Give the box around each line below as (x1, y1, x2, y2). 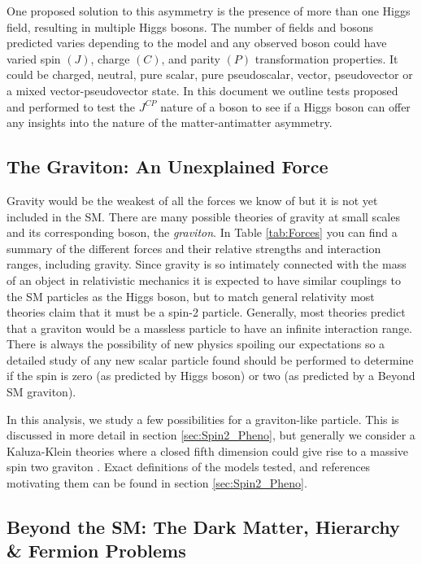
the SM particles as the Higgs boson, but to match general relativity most (7, 287, 375, 304)
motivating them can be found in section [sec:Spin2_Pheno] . (7, 474, 307, 492)
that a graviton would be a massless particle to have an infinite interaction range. (7, 319, 413, 336)
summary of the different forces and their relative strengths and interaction (7, 239, 381, 256)
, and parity (161, 50, 220, 67)
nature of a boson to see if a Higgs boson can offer (160, 98, 411, 115)
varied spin (7, 50, 61, 67)
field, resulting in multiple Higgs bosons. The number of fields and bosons (7, 18, 373, 35)
